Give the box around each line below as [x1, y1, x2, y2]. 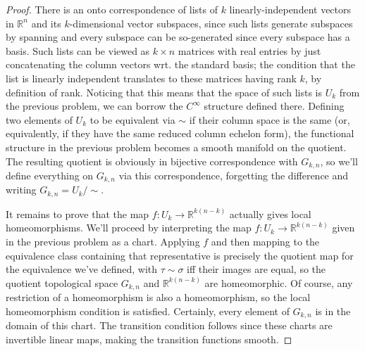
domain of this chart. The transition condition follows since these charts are [6, 318, 333, 333]
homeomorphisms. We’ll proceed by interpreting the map [6, 220, 252, 235]
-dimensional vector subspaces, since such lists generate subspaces [69, 15, 353, 30]
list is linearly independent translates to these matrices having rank [6, 70, 297, 85]
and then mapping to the [211, 234, 320, 249]
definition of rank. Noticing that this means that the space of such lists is [6, 84, 322, 99]
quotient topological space [6, 275, 118, 290]
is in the [315, 303, 351, 318]
